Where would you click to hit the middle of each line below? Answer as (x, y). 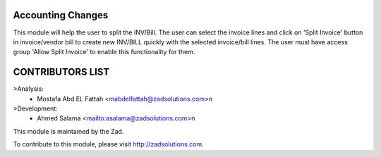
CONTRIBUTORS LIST (61, 72)
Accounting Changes (61, 15)
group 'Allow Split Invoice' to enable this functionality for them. (104, 52)
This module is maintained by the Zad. (68, 131)
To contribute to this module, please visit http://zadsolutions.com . (108, 144)
